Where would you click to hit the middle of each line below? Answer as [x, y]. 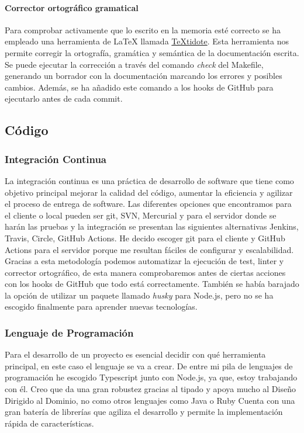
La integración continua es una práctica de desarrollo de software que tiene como [149, 180]
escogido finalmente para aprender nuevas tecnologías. [101, 306]
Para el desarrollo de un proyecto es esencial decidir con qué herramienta [135, 354]
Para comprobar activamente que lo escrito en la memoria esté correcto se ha [143, 30]
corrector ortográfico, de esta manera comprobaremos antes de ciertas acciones [145, 272]
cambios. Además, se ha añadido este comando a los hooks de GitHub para [139, 87]
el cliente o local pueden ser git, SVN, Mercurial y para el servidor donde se [141, 215]
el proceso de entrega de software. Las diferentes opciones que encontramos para [148, 204]
